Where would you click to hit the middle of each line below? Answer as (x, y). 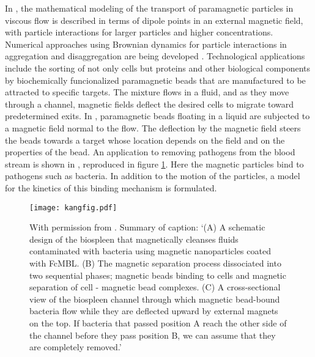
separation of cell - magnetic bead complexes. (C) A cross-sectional (155, 287)
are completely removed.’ (76, 347)
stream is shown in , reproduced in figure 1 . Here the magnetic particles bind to (154, 164)
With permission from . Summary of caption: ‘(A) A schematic (147, 227)
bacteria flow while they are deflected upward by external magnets (154, 311)
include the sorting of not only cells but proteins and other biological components (158, 68)
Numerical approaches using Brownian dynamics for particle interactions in (146, 44)
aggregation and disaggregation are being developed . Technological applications (155, 56)
